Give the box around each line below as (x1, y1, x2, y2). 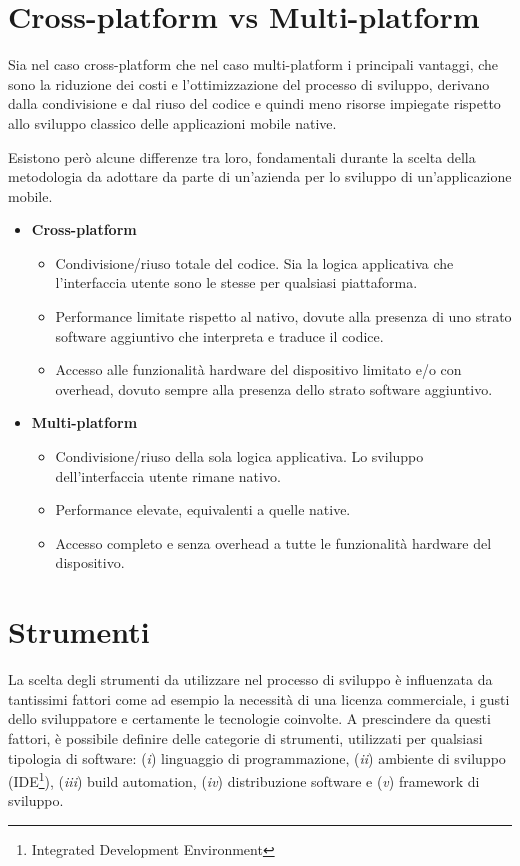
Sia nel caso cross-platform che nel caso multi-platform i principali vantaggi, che (8, 54, 499, 75)
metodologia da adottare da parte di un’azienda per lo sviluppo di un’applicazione (8, 166, 512, 187)
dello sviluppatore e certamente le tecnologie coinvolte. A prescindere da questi (8, 708, 491, 729)
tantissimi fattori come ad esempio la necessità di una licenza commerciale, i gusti (8, 688, 510, 709)
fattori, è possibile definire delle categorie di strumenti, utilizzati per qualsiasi (8, 727, 483, 748)
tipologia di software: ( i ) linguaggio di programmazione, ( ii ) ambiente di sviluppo (8, 747, 506, 768)
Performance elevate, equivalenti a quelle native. (55, 499, 351, 520)
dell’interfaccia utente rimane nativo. (55, 465, 281, 486)
